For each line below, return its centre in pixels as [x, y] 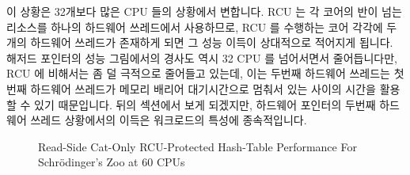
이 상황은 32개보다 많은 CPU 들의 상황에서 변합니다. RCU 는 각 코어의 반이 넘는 [204, 11]
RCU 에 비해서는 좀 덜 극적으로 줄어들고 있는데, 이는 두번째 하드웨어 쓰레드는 [198, 73]
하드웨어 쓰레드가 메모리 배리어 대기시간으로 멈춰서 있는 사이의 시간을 [203, 88]
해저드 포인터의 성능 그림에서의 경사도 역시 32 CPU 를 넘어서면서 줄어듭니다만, [202, 57]
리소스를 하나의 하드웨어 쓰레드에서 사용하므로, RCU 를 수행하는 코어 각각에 [195, 27]
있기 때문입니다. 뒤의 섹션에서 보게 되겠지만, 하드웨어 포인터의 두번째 [205, 104]
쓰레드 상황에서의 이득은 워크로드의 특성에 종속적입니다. [169, 120]
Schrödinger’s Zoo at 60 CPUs [112, 162]
